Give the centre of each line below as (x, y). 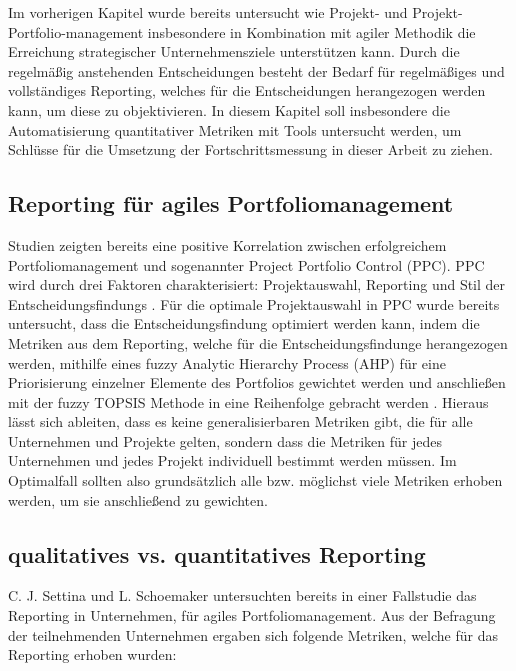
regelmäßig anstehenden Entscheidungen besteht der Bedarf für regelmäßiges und (256, 70)
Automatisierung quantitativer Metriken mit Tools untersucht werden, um (235, 129)
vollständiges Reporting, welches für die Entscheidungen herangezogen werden (247, 90)
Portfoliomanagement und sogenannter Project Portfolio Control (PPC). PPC (246, 264)
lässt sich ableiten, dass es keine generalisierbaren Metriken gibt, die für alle (240, 421)
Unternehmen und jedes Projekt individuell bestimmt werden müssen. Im (232, 460)
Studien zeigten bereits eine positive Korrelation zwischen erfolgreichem (227, 244)
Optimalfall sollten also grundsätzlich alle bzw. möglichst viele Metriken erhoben (255, 480)
